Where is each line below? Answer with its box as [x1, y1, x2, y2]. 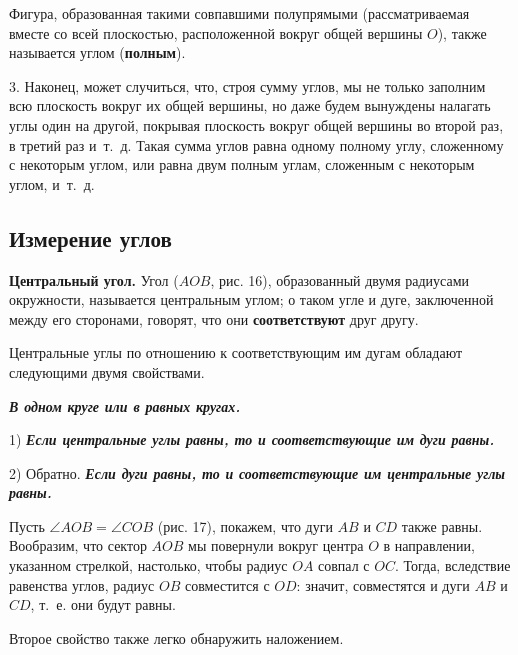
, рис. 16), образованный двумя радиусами [210, 269, 470, 290]
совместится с [184, 574, 270, 595]
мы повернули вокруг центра [188, 535, 364, 556]
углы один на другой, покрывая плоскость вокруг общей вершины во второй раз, [9, 114, 504, 135]
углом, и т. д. [9, 173, 95, 194]
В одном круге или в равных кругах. [9, 395, 241, 416]
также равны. [401, 515, 483, 536]
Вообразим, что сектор [9, 535, 147, 556]
